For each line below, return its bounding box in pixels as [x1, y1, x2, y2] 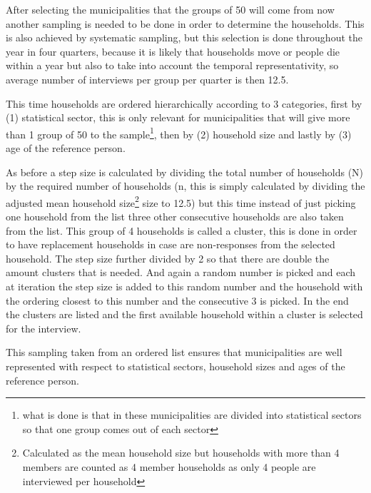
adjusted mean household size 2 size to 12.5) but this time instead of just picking [6, 193, 356, 210]
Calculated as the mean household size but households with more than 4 [22, 445, 340, 460]
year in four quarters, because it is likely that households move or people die [6, 44, 340, 59]
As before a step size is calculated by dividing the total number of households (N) [6, 164, 364, 179]
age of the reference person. [6, 141, 126, 155]
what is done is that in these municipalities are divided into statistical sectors [22, 407, 362, 422]
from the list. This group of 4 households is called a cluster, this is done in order [6, 223, 357, 238]
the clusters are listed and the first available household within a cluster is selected [6, 307, 363, 322]
